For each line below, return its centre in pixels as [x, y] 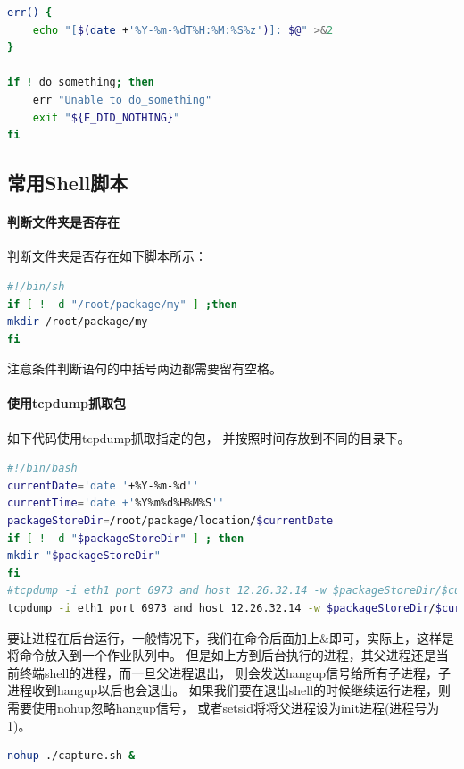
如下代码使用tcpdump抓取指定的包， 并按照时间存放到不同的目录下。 [209, 437]
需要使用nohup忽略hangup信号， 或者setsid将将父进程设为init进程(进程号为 [224, 707]
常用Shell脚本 [68, 183]
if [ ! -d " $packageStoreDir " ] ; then [126, 538]
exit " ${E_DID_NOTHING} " [106, 117]
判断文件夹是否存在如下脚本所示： [107, 256]
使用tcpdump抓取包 [67, 403]
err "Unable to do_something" [122, 100]
